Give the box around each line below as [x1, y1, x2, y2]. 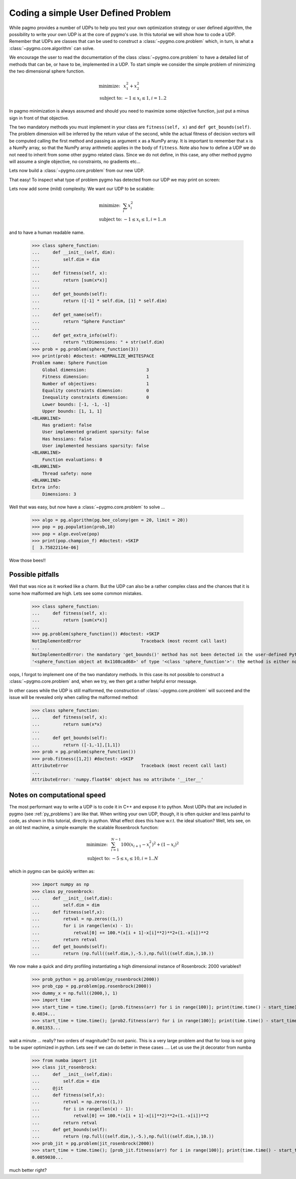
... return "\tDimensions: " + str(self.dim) [32, 340, 165, 345]
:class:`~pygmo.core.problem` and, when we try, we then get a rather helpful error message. [9, 679, 197, 685]
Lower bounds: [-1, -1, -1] [42, 401, 111, 407]
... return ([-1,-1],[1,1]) [32, 742, 121, 748]
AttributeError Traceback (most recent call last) [32, 763, 227, 768]
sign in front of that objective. [9, 115, 69, 121]
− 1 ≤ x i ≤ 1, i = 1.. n [123, 217, 166, 224]
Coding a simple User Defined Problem [9, 7, 171, 18]
